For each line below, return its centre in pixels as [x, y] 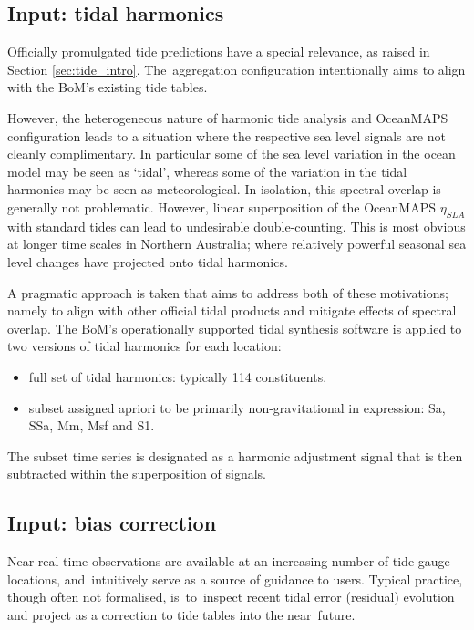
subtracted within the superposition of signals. [137, 474]
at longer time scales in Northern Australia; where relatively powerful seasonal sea [237, 244]
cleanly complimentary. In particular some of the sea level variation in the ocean [232, 154]
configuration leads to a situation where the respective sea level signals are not [227, 135]
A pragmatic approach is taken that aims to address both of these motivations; [228, 292]
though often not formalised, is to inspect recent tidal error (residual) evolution [231, 597]
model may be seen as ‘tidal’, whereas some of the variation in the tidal [207, 171]
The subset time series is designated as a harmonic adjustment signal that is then [235, 455]
